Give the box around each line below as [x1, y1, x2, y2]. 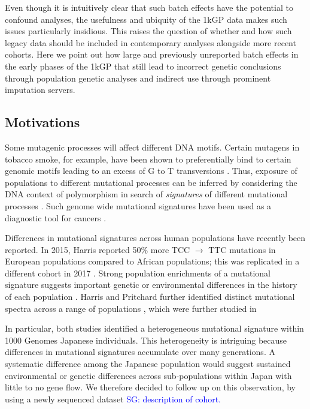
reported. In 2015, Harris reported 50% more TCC [5, 243, 190, 255]
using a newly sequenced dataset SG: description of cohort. [5, 392, 221, 405]
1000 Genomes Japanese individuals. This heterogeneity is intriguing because [5, 333, 287, 346]
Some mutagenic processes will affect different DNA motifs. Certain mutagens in [5, 140, 300, 153]
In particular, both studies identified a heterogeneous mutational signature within [5, 322, 304, 335]
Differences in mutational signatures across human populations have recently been [5, 231, 306, 244]
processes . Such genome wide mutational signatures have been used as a [5, 199, 272, 212]
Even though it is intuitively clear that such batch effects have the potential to [5, 1, 293, 13]
